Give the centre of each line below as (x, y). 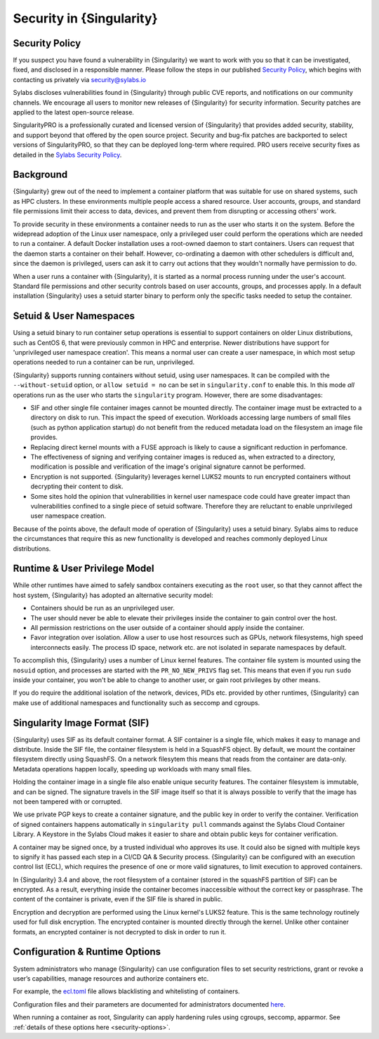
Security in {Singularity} (85, 18)
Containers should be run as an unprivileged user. (103, 608)
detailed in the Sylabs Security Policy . (67, 155)
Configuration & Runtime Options (87, 952)
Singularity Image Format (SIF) (81, 723)
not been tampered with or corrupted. (67, 802)
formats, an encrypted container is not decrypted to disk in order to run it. (120, 932)
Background (40, 175)
